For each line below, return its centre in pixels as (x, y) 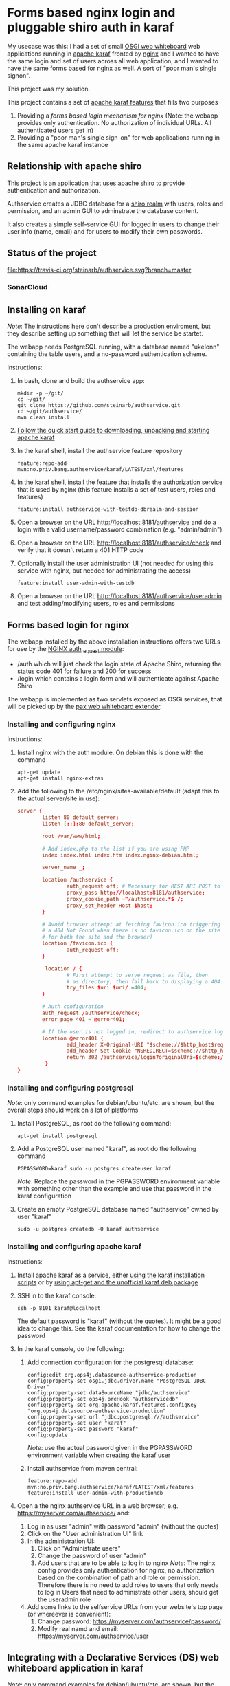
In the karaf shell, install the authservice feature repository (100, 451)
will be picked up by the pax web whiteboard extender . (85, 706)
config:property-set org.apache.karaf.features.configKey (112, 1405)
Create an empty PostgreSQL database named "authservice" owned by (118, 1209)
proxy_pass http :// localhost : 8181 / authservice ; (136, 893)
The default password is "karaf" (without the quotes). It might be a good (119, 1321)
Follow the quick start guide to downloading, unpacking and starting (113, 430)
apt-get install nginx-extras (60, 778)
